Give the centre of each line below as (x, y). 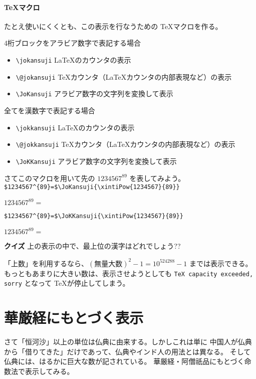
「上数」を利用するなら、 (46, 263)
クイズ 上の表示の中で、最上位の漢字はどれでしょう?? (92, 246)
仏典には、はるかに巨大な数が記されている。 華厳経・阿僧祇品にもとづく (124, 361)
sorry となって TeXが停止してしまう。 (67, 283)
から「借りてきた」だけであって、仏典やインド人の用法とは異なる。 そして (127, 351)
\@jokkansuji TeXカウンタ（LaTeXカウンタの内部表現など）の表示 (125, 144)
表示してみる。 (49, 371)
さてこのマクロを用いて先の (50, 178)
